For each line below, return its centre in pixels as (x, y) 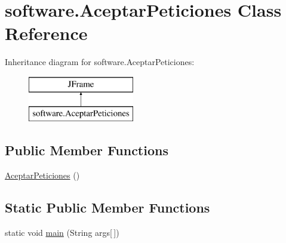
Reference (46, 33)
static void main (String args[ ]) (62, 233)
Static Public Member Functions (107, 207)
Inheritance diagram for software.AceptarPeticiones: (100, 62)
